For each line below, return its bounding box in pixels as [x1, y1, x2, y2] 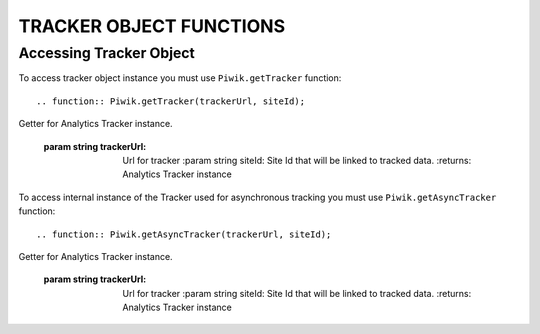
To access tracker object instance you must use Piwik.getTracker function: [18, 72, 342, 84]
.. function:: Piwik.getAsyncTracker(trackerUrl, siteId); [36, 228, 332, 240]
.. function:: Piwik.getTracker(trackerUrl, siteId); [36, 95, 305, 107]
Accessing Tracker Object [18, 44, 195, 62]
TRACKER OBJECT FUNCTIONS [18, 15, 285, 37]
